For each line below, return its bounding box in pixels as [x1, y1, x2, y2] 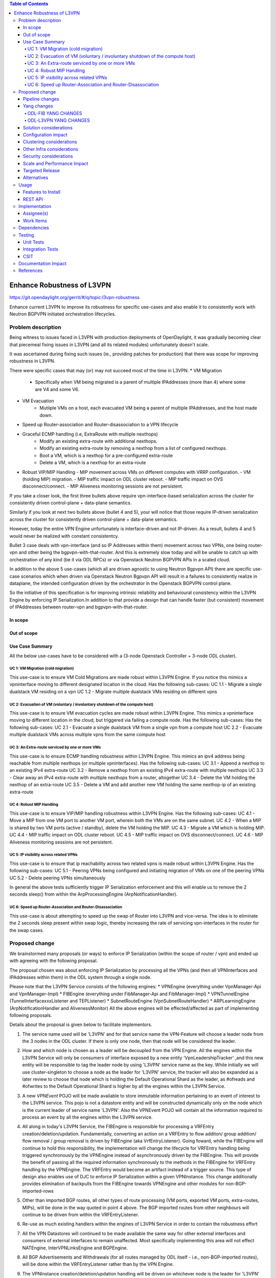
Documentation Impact [18, 261, 66, 267]
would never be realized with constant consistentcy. [9, 533, 119, 539]
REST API [23, 196, 43, 202]
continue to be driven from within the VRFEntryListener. [22, 1212, 139, 1218]
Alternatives [23, 174, 49, 181]
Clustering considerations [23, 139, 77, 145]
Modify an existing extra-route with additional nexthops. [39, 438, 158, 444]
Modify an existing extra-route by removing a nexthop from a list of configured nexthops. [39, 445, 227, 451]
